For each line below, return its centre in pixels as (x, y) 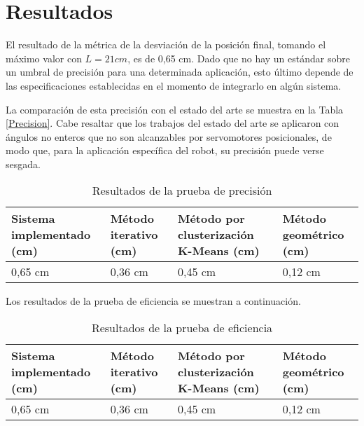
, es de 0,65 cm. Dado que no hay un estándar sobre (239, 58)
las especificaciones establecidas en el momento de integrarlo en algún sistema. (174, 85)
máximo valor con (44, 58)
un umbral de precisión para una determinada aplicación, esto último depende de (180, 72)
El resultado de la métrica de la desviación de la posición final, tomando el (166, 44)
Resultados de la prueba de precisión (182, 191)
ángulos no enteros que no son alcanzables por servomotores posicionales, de (169, 136)
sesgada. (23, 164)
